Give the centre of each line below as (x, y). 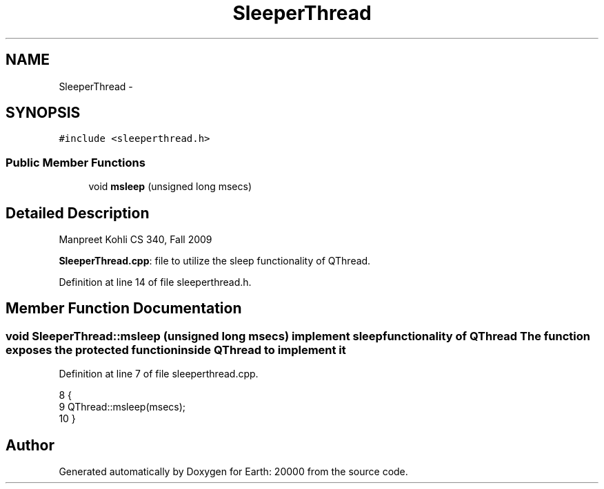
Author (30, 445)
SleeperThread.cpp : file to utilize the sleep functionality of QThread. (215, 261)
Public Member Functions (75, 162)
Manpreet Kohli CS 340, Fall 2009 (135, 240)
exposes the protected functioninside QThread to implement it (176, 350)
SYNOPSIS (43, 113)
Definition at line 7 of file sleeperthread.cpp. (159, 374)
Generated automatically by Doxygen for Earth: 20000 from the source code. (233, 472)
